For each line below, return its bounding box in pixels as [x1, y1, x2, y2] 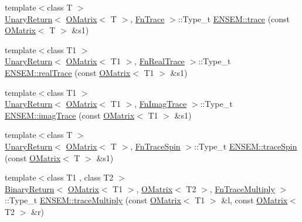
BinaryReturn [5, 182, 55, 195]
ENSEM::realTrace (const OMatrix [5, 66, 131, 78]
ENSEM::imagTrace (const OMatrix [5, 109, 135, 121]
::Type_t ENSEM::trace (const [178, 12, 290, 25]
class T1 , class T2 [47, 171, 114, 183]
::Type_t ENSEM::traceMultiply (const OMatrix [5, 194, 181, 206]
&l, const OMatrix [221, 194, 288, 206]
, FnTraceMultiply [209, 182, 275, 195]
